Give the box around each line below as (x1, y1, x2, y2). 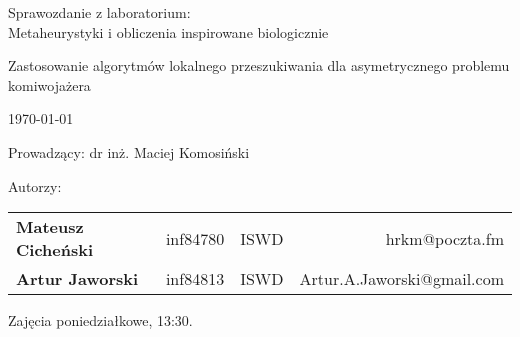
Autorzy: (8, 175, 62, 196)
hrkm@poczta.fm (385, 226, 504, 250)
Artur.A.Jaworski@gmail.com (299, 267, 504, 291)
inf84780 (165, 226, 225, 250)
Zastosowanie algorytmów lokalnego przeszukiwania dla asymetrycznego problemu (8, 55, 510, 76)
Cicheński (16, 238, 94, 262)
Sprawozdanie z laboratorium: (8, 2, 191, 22)
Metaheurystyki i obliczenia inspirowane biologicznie (8, 21, 329, 42)
